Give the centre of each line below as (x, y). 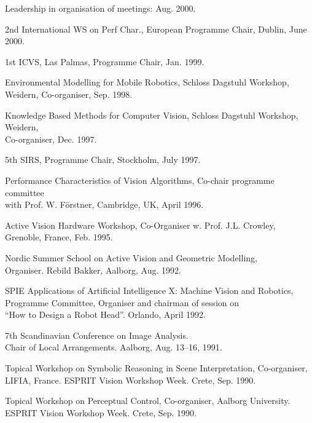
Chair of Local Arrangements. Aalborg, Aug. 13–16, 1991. (114, 347)
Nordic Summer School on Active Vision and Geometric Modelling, (131, 257)
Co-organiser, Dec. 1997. (51, 139)
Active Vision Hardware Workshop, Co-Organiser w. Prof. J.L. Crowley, (140, 225)
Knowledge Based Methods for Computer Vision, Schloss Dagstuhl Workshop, (152, 115)
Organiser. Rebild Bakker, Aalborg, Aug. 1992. (93, 270)
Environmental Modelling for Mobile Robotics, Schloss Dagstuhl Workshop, (147, 82)
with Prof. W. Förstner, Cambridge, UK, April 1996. (104, 204)
